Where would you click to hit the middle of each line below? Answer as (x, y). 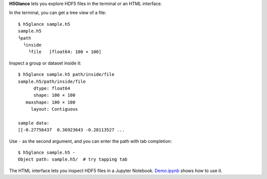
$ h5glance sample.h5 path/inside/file (66, 75)
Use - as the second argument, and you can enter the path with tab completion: (90, 141)
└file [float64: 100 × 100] (65, 52)
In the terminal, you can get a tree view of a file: (58, 13)
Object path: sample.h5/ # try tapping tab (73, 159)
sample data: (34, 123)
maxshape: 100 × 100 (50, 102)
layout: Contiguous (54, 109)
